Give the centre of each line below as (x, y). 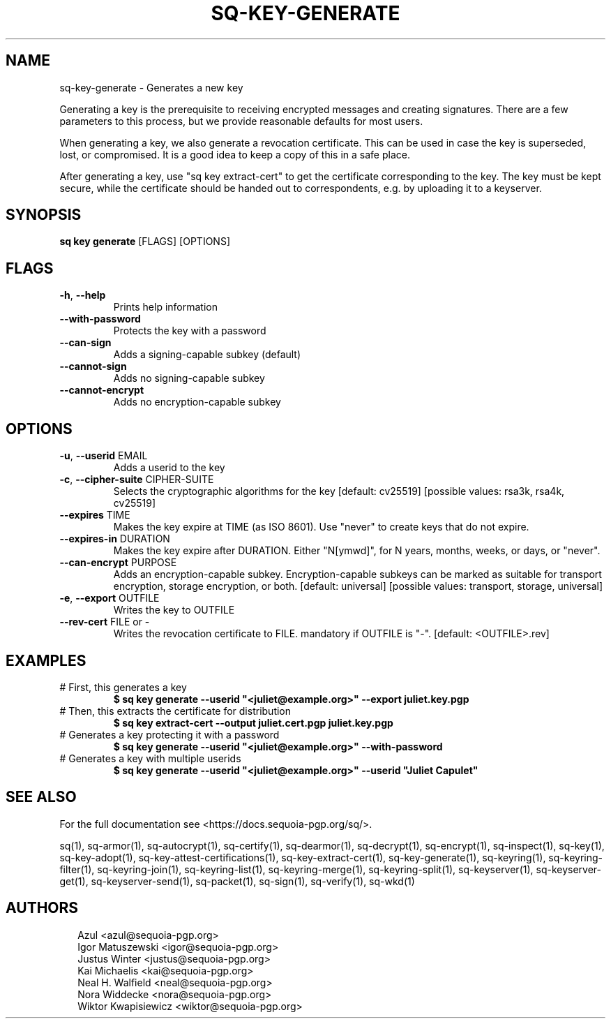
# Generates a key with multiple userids (150, 758)
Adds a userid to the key (169, 468)
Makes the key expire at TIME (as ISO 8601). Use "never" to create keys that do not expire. (321, 527)
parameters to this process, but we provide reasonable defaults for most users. (241, 121)
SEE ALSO (41, 797)
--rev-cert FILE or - (105, 622)
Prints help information (165, 307)
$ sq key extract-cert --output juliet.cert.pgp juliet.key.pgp (253, 722)
